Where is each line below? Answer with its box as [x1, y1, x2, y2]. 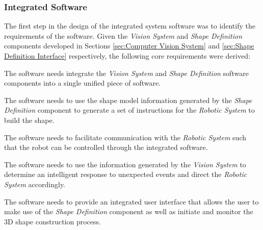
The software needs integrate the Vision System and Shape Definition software [4, 67, 249, 78]
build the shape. [4, 114, 55, 125]
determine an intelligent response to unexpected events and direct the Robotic [4, 169, 247, 180]
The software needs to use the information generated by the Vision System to [4, 159, 246, 169]
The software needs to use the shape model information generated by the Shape [4, 94, 252, 105]
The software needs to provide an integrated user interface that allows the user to [4, 196, 259, 207]
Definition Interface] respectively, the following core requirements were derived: [4, 50, 250, 61]
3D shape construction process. [4, 216, 101, 226]
